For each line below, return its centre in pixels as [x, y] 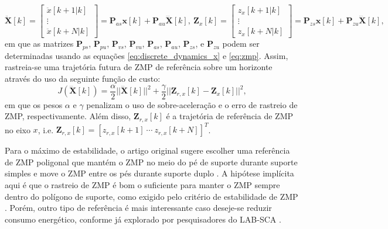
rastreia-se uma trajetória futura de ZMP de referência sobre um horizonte [139, 67]
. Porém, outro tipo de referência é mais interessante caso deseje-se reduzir [138, 208]
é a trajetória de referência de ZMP [230, 116]
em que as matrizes [39, 44]
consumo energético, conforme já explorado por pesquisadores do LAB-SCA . [143, 219]
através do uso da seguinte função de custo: [83, 79]
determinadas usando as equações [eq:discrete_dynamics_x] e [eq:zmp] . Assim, [147, 55]
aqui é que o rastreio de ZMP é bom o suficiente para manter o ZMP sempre [142, 185]
